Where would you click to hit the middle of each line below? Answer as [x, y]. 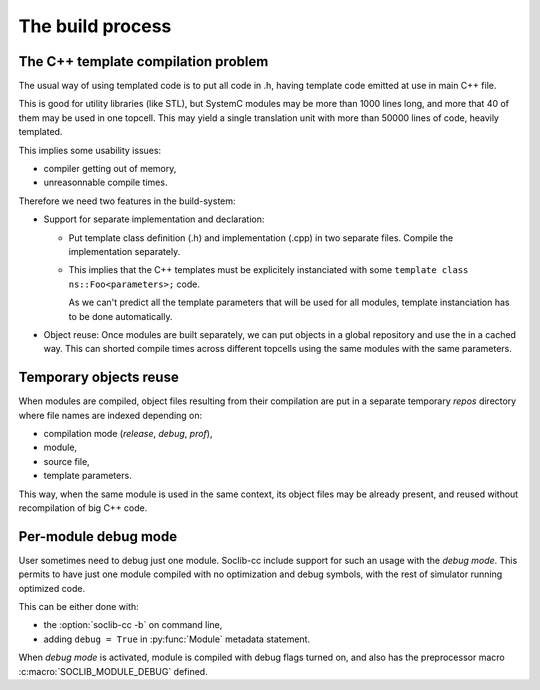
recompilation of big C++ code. [83, 507]
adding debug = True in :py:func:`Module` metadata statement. [176, 639]
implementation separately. [124, 251]
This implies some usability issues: [90, 150]
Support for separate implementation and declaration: [154, 219]
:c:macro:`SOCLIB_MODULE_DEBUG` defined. [113, 671]
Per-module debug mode [98, 536]
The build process [95, 26]
